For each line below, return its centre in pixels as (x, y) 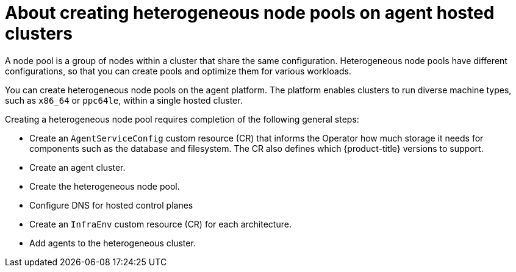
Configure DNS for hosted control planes (111, 205)
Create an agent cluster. (77, 167)
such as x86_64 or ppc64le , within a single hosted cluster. (124, 100)
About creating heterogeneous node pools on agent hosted (250, 13)
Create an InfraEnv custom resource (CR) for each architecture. (160, 224)
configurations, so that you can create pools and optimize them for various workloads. (178, 71)
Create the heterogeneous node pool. (105, 186)
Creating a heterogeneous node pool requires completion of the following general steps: (182, 119)
